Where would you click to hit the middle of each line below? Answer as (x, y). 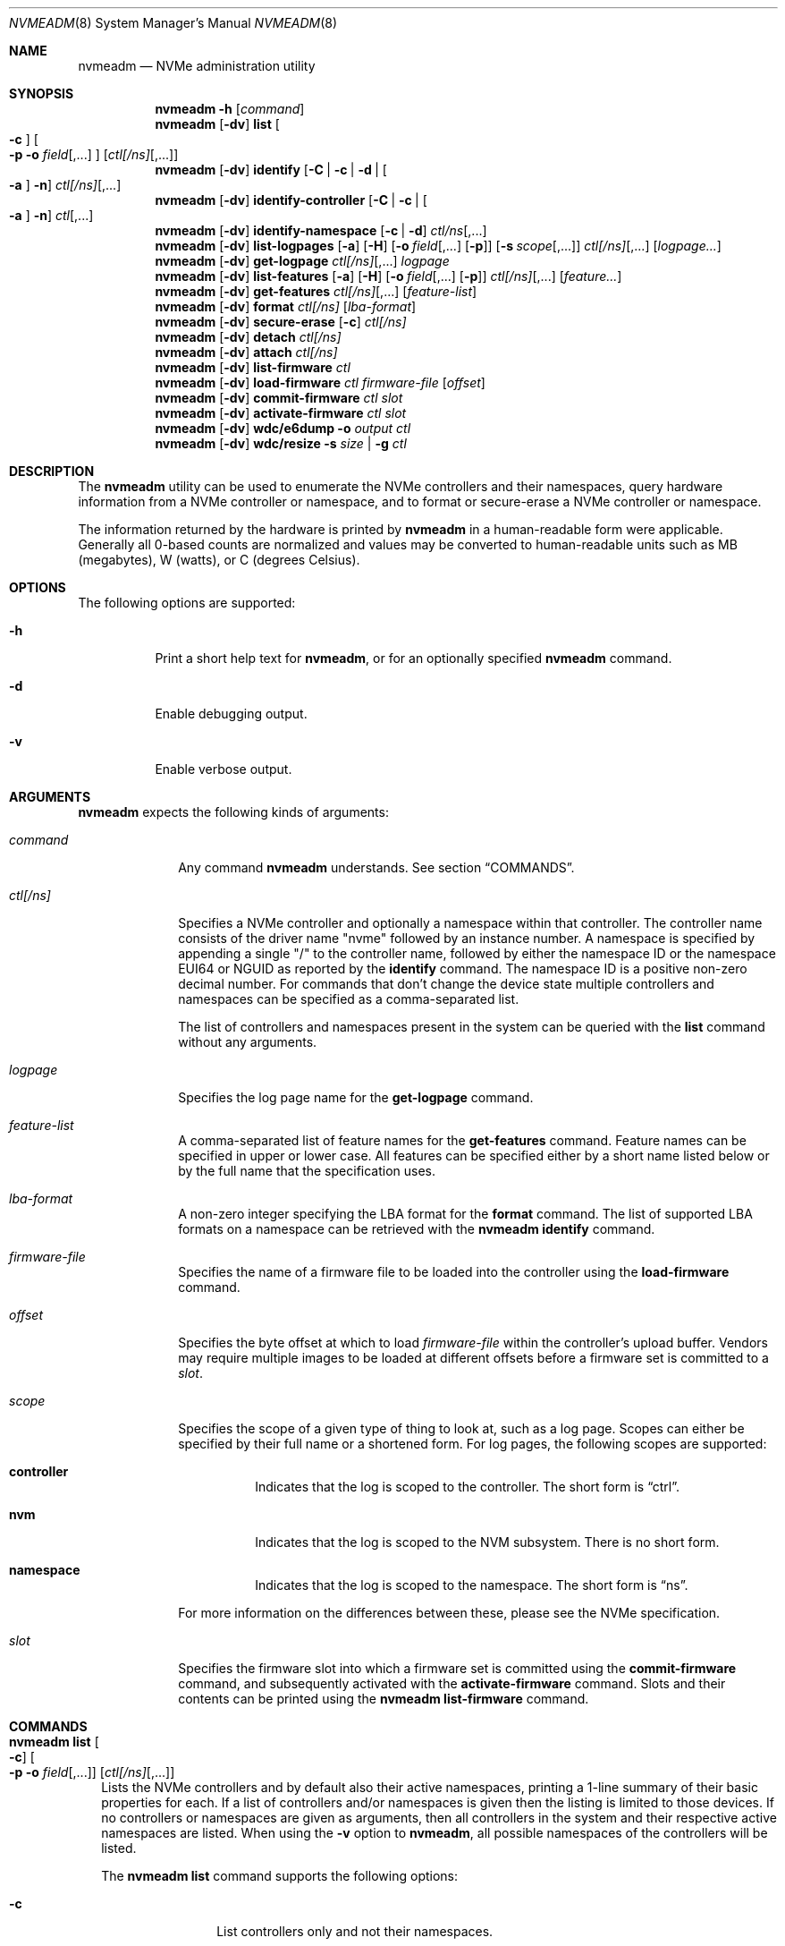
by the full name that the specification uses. (307, 1171)
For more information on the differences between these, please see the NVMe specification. (449, 1613)
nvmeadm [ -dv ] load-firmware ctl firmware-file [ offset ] (320, 382)
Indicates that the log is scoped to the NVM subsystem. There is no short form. (487, 1542)
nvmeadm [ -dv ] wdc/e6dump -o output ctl (283, 428)
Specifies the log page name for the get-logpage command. (356, 1097)
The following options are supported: (187, 603)
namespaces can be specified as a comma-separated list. (349, 999)
